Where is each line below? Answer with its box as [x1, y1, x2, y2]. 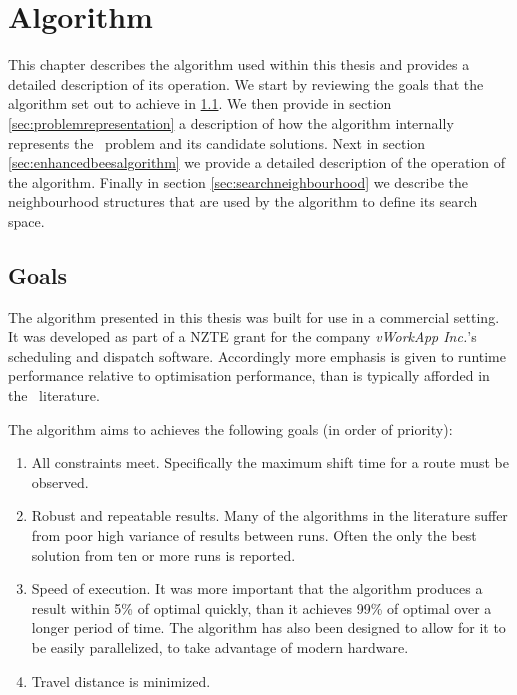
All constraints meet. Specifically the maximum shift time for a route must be [31, 452, 509, 473]
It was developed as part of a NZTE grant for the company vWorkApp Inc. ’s [8, 326, 477, 347]
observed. [31, 471, 89, 492]
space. [8, 210, 45, 231]
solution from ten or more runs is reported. [31, 544, 296, 565]
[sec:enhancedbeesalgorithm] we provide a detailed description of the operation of [8, 152, 506, 173]
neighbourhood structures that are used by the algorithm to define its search [8, 191, 478, 212]
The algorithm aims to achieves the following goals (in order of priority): [8, 418, 453, 439]
